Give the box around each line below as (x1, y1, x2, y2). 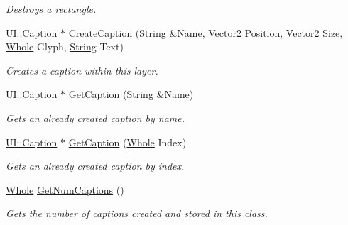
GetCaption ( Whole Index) (68, 134, 187, 149)
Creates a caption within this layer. (6, 62, 158, 77)
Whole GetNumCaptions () (6, 182, 124, 197)
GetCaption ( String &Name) (68, 87, 194, 101)
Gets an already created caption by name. (6, 110, 185, 125)
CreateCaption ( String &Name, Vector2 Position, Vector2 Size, (68, 25, 343, 40)
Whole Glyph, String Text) (6, 39, 124, 54)
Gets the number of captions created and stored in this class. (6, 206, 268, 221)
